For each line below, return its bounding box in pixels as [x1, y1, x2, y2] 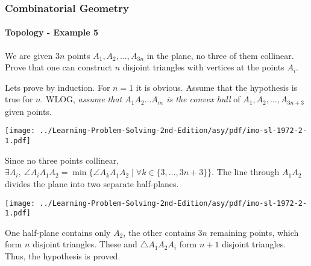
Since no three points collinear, [5, 153, 119, 166]
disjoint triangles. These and [33, 238, 137, 250]
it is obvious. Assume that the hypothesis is [136, 81, 298, 93]
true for [5, 93, 33, 105]
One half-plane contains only [5, 226, 111, 238]
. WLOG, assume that [40, 93, 122, 105]
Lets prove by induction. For [5, 81, 110, 93]
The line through [216, 165, 280, 178]
